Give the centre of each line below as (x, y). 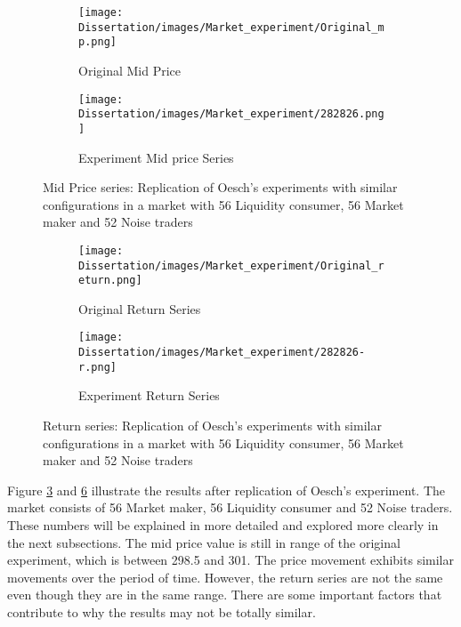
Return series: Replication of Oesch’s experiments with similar (212, 426)
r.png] (97, 367)
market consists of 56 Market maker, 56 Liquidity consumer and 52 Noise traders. (230, 507)
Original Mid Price (130, 70)
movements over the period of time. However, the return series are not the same (225, 577)
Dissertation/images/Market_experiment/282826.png (231, 114)
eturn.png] (110, 281)
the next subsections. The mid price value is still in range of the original (204, 542)
